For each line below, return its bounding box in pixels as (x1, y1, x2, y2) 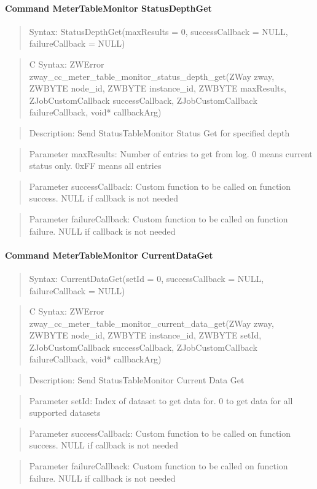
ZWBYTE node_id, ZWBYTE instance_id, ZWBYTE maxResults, (29, 82, 286, 95)
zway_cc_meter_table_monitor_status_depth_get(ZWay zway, (29, 69, 275, 82)
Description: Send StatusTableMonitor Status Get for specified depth (29, 126, 290, 139)
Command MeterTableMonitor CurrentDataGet (5, 248, 213, 261)
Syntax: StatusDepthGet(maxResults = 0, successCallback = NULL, (29, 25, 288, 37)
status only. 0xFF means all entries (29, 159, 162, 172)
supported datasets (29, 406, 101, 419)
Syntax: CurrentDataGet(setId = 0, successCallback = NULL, (29, 272, 264, 284)
